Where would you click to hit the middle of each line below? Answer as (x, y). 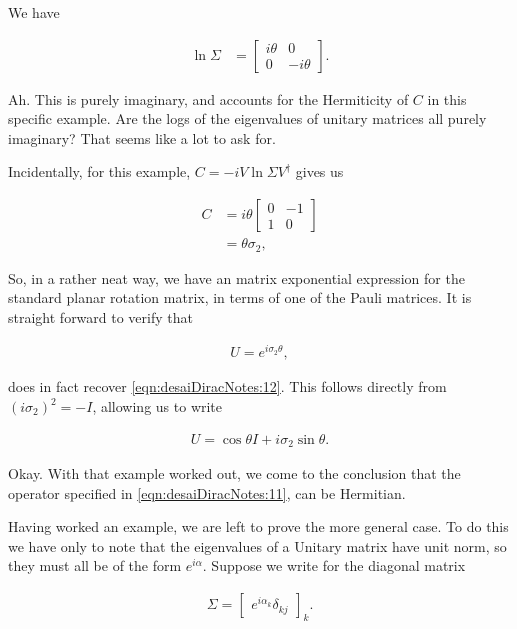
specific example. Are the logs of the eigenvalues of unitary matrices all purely (247, 118)
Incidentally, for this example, (99, 171)
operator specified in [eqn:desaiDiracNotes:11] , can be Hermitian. (207, 492)
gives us (319, 171)
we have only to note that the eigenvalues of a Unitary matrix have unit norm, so (257, 545)
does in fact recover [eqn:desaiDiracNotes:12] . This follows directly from (227, 386)
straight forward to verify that (100, 316)
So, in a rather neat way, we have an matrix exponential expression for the (236, 277)
